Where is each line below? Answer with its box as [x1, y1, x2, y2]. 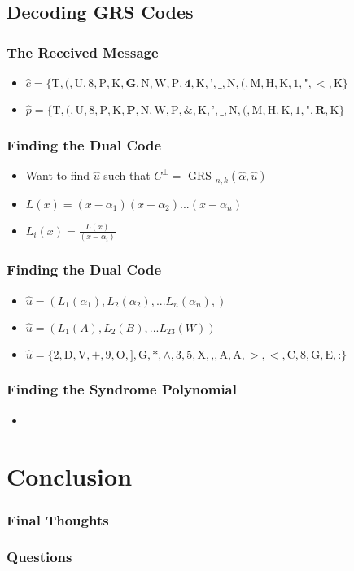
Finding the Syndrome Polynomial [7, 379, 237, 399]
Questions [7, 547, 72, 567]
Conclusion [7, 459, 133, 492]
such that [103, 167, 151, 184]
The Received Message [7, 41, 159, 62]
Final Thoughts [7, 509, 109, 530]
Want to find [25, 167, 90, 184]
